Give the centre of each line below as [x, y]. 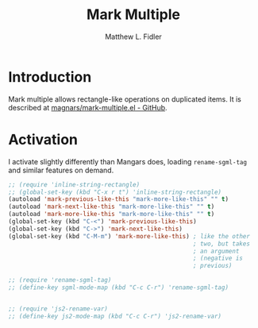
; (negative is [218, 259]
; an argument [216, 251]
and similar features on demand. [61, 170]
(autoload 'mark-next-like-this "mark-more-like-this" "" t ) [112, 207]
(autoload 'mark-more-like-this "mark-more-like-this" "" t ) [112, 214]
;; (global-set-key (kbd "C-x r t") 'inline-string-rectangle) [115, 192]
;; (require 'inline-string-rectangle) [74, 184]
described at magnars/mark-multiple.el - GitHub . [88, 107]
